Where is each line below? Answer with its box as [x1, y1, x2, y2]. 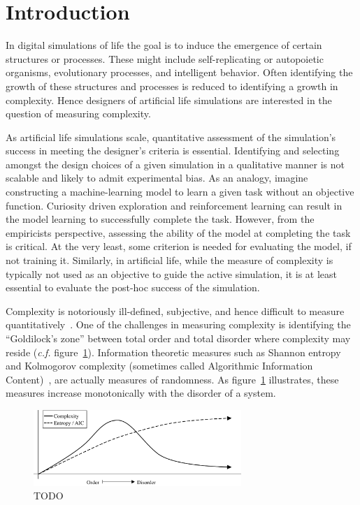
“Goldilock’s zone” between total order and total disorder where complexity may [6, 331, 351, 345]
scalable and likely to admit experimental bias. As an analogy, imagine [6, 170, 308, 185]
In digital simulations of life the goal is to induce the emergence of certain [6, 38, 322, 52]
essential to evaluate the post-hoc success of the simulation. [6, 280, 260, 295]
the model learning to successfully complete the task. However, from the [6, 212, 315, 226]
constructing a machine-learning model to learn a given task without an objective [6, 184, 354, 199]
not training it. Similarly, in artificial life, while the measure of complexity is [6, 253, 333, 268]
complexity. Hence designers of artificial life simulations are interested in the [6, 92, 332, 107]
